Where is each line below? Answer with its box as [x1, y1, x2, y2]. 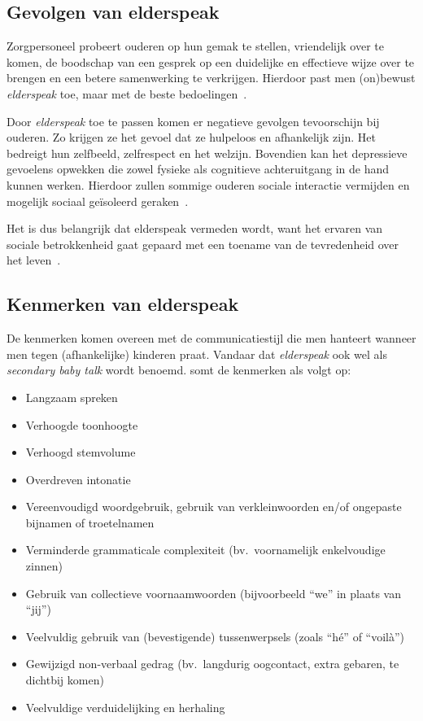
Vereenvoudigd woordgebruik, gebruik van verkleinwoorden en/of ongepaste [25, 498, 402, 515]
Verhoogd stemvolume [25, 444, 136, 461]
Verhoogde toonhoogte [25, 416, 138, 433]
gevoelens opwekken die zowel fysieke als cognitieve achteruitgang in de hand [7, 160, 389, 177]
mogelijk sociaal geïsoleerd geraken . [7, 192, 189, 209]
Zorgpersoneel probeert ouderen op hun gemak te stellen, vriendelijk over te [7, 37, 384, 55]
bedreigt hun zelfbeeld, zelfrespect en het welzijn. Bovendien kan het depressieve [7, 144, 408, 161]
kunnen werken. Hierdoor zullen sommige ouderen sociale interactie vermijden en [7, 176, 410, 193]
